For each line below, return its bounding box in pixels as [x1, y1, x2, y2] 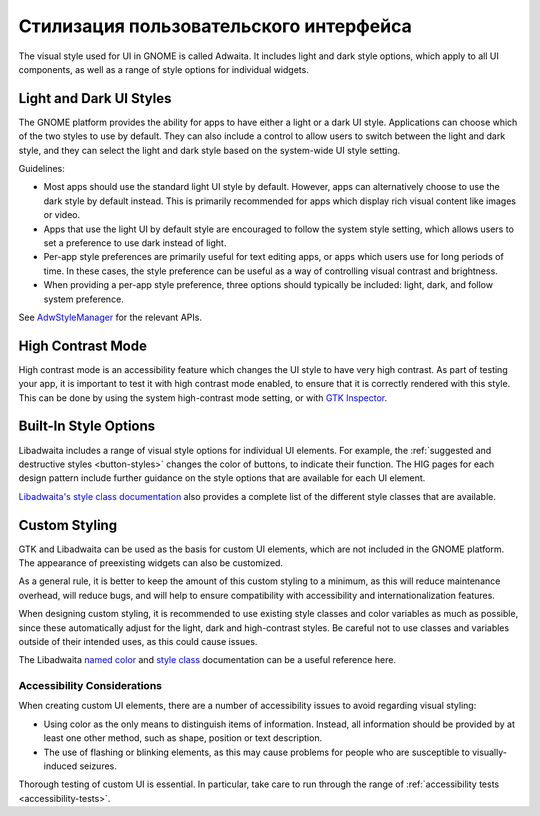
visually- [471, 746, 507, 758]
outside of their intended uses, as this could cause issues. [18, 635, 258, 647]
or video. [43, 209, 81, 221]
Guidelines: [18, 163, 65, 175]
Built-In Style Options [18, 418, 156, 435]
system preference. [43, 293, 124, 305]
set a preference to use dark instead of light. [43, 236, 227, 249]
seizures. [79, 760, 117, 772]
